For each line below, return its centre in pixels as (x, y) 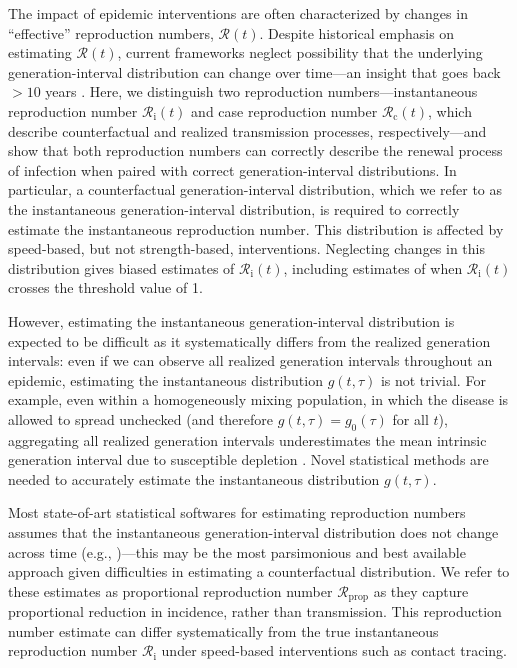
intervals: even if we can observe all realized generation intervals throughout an (250, 360)
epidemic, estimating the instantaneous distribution (165, 379)
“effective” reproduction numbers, (111, 32)
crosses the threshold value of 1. (105, 287)
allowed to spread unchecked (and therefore (141, 418)
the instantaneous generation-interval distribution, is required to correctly (234, 208)
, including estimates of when (373, 267)
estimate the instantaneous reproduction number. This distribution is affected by (256, 228)
